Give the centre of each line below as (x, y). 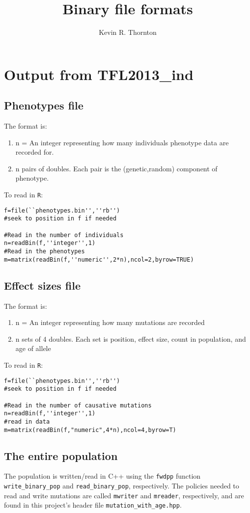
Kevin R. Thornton (128, 32)
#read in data (27, 421)
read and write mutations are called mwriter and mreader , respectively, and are (124, 495)
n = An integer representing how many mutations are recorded (110, 322)
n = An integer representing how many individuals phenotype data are (122, 142)
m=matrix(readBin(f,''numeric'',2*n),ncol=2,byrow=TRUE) (99, 259)
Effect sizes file (42, 285)
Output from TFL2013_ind (99, 74)
